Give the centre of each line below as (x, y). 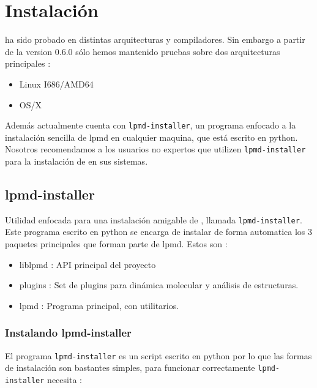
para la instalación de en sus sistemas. (76, 161)
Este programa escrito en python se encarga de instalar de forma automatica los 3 (159, 232)
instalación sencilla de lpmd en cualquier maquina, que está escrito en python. (151, 137)
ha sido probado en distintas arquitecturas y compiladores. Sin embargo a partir (155, 39)
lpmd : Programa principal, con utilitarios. (99, 305)
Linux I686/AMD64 (56, 84)
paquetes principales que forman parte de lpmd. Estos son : (116, 244)
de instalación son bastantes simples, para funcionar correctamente (130, 367)
